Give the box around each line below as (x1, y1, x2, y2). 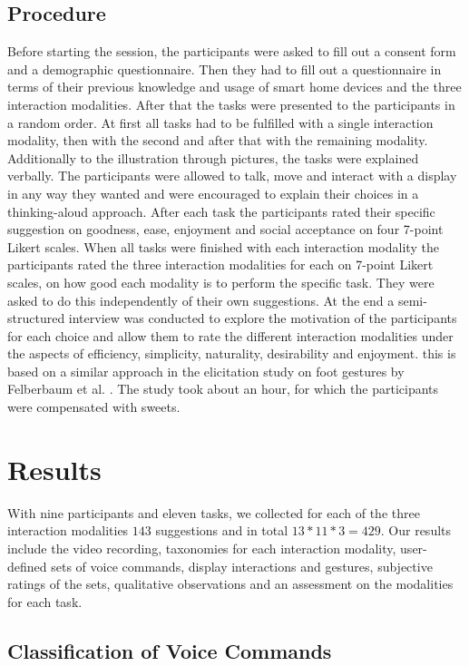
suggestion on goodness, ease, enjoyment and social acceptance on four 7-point (7, 220, 444, 239)
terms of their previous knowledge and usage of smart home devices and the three (7, 77, 462, 96)
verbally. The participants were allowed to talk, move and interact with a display (7, 166, 457, 185)
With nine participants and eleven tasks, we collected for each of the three (7, 503, 420, 522)
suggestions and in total (155, 521, 288, 540)
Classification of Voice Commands (7, 636, 332, 664)
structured (7, 309, 65, 328)
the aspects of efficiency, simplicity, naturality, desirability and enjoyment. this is (7, 344, 456, 363)
